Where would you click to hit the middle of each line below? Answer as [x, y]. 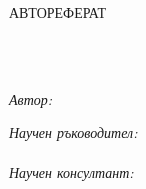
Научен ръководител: [73, 132]
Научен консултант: [71, 171]
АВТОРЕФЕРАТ [58, 12]
